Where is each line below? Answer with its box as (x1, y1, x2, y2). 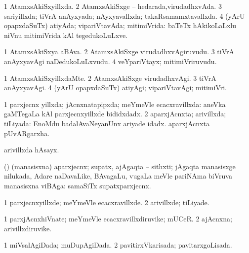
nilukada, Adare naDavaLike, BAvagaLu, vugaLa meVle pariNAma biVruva (4, 171, 232, 181)
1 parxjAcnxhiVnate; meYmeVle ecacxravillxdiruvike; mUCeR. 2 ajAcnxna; (4, 214, 232, 224)
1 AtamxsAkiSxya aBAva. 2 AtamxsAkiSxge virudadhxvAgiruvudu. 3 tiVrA (4, 46, 235, 57)
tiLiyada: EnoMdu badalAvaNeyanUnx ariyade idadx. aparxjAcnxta (4, 118, 209, 128)
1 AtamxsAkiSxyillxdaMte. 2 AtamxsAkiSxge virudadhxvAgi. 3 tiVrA (4, 72, 216, 83)
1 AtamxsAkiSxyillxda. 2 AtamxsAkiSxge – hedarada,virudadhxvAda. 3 (4, 1, 222, 11)
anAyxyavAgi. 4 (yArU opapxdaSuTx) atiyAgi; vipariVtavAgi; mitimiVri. (4, 82, 227, 93)
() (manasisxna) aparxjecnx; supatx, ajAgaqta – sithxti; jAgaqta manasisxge (4, 161, 236, 171)
